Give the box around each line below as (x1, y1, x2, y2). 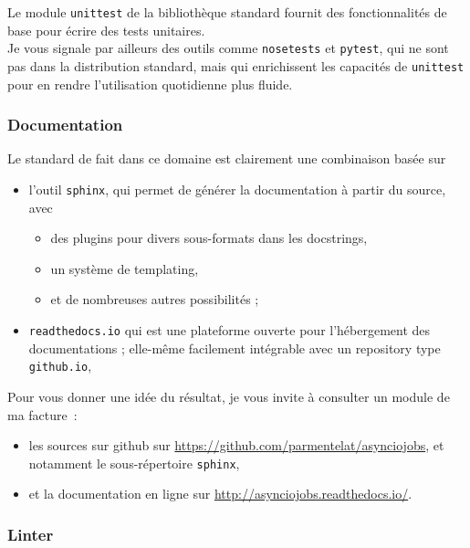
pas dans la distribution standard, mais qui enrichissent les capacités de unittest (7, 56, 465, 75)
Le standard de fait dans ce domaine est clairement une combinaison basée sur (7, 149, 446, 168)
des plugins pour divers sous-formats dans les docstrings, (50, 228, 368, 248)
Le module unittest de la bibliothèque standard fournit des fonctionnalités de (7, 3, 447, 21)
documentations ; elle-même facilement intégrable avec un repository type (28, 338, 441, 357)
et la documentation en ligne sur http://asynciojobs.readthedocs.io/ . (28, 484, 413, 503)
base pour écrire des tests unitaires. (7, 20, 205, 39)
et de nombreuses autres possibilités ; (50, 290, 259, 309)
